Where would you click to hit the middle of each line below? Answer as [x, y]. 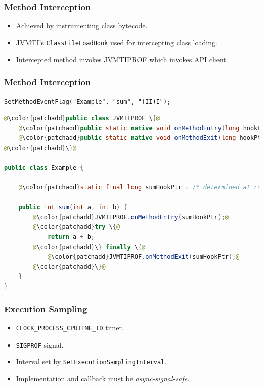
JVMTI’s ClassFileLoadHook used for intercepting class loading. [117, 42]
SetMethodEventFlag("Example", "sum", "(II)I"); [87, 102]
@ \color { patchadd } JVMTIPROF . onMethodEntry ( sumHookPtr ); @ [131, 217]
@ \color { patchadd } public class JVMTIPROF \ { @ [82, 118]
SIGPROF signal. [40, 344]
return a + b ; [71, 237]
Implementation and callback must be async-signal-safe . [103, 378]
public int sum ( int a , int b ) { [73, 207]
